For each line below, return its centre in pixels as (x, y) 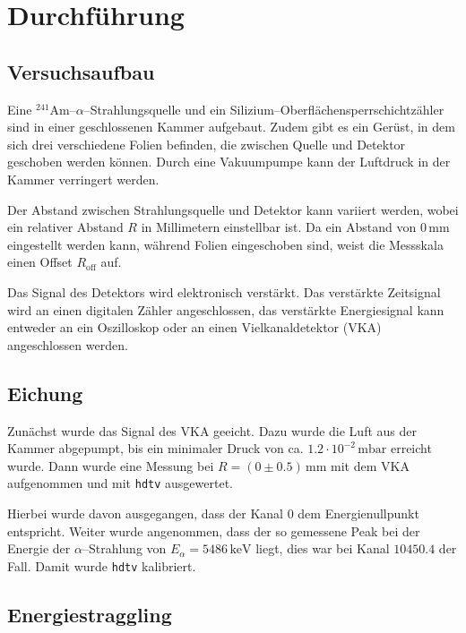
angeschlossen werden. (68, 344)
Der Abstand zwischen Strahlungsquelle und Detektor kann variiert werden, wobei (233, 209)
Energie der (39, 548)
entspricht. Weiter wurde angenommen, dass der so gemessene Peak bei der (214, 530)
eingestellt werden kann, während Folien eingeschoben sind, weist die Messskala (225, 244)
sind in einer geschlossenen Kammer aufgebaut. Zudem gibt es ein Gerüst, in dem (231, 127)
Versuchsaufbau (81, 71)
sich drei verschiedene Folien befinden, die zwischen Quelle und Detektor (207, 144)
